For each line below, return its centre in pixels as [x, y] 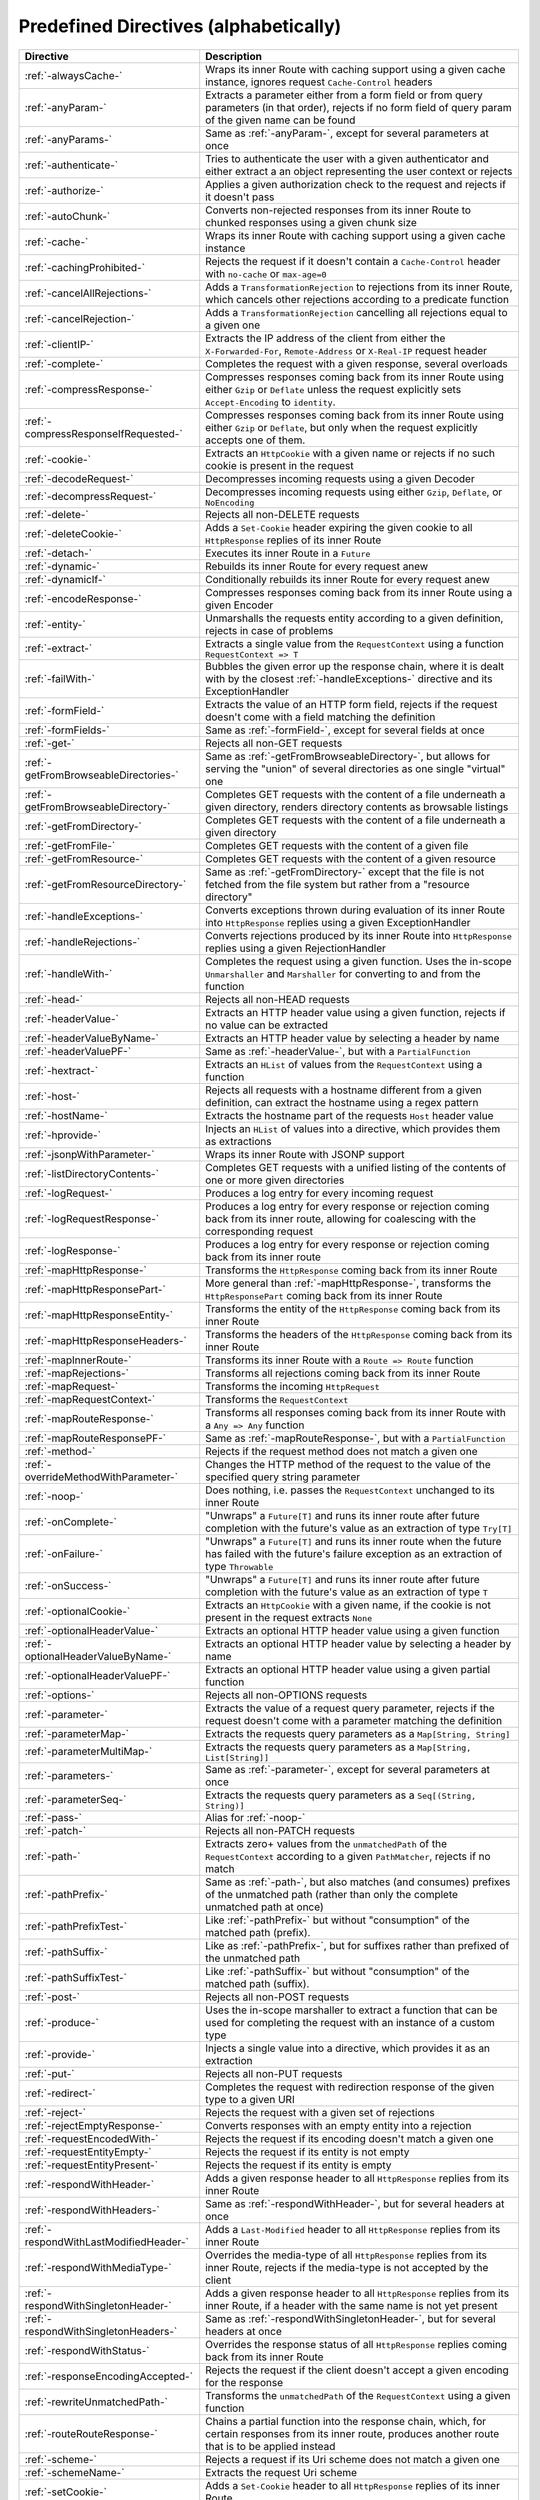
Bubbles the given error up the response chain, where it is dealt [355, 666]
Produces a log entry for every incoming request [319, 1193]
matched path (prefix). [258, 1932]
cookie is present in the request [279, 465]
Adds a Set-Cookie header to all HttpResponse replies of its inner [352, 2485]
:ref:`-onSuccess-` [68, 1585]
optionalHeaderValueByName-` [98, 1656]
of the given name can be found [280, 120]
